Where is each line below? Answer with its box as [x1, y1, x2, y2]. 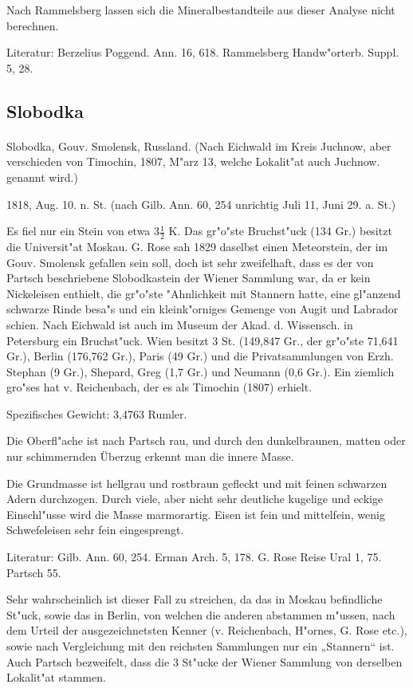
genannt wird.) [6, 168, 78, 185]
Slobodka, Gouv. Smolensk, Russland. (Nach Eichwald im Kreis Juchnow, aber [6, 137, 391, 154]
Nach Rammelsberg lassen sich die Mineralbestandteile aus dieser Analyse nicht [6, 2, 395, 18]
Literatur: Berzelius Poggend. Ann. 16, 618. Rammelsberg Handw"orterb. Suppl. [6, 44, 399, 61]
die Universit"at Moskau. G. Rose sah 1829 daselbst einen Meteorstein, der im [6, 238, 388, 254]
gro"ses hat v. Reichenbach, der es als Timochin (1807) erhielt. [6, 379, 313, 395]
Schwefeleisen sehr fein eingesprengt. [6, 521, 184, 538]
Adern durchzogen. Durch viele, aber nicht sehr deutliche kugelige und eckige [6, 490, 383, 507]
